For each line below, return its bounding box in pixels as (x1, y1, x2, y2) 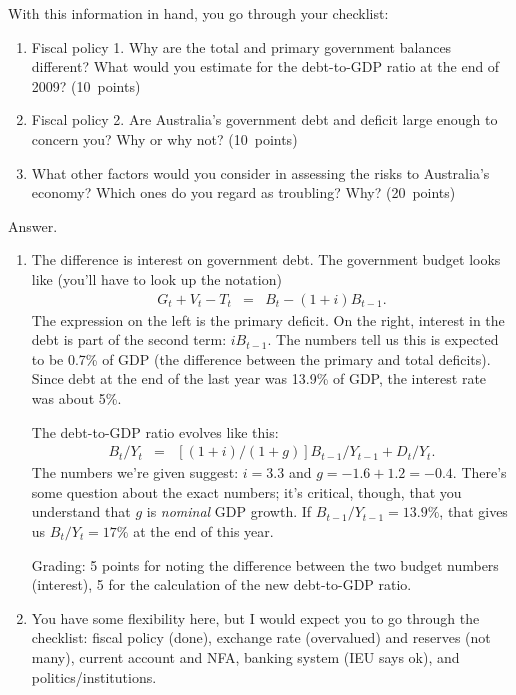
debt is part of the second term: (31, 329, 227, 350)
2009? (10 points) (31, 75, 141, 96)
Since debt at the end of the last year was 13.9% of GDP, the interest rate (31, 368, 487, 389)
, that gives (439, 501, 508, 522)
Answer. (8, 215, 58, 236)
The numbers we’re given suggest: (31, 462, 239, 483)
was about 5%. (31, 387, 122, 408)
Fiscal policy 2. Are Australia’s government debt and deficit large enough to (31, 109, 498, 130)
